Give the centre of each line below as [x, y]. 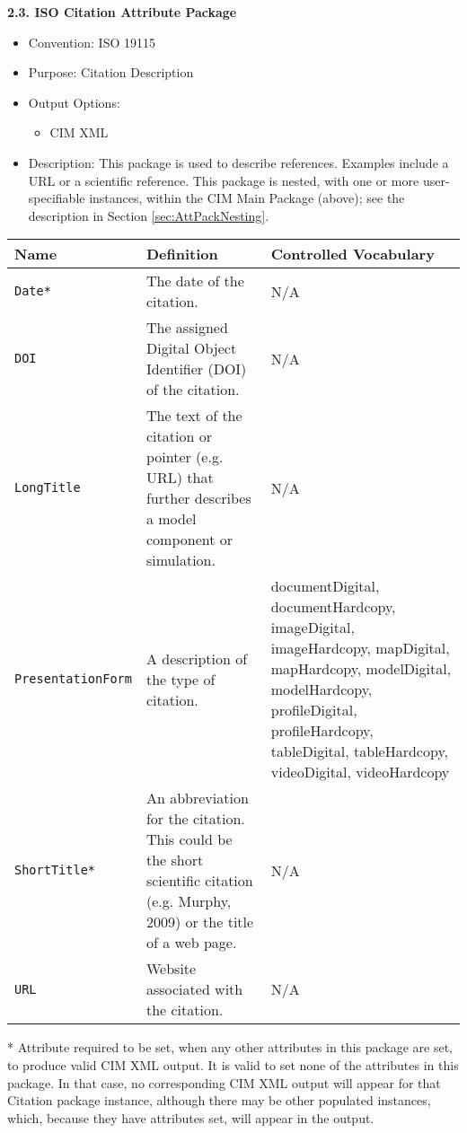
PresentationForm [73, 679]
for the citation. [195, 819]
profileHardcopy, [322, 731]
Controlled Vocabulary [352, 254]
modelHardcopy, [322, 689]
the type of [181, 679]
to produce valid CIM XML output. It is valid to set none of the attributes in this [233, 1064]
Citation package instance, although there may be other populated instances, [219, 1100]
